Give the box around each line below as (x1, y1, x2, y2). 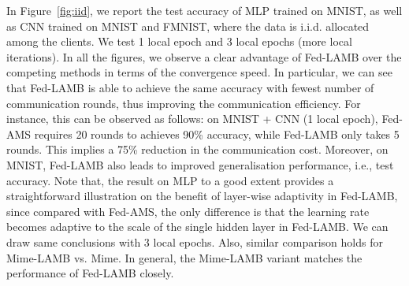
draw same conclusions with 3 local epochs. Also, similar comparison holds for (6, 233, 383, 250)
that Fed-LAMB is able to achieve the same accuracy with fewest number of (6, 79, 374, 95)
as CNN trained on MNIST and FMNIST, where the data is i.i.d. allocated (6, 17, 370, 34)
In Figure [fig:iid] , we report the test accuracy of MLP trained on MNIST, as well (6, 2, 403, 18)
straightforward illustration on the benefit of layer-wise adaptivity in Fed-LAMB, (6, 188, 398, 204)
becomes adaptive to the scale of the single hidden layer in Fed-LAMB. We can (6, 218, 389, 235)
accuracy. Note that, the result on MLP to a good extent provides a (6, 172, 334, 188)
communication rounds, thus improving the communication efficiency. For (6, 95, 361, 111)
